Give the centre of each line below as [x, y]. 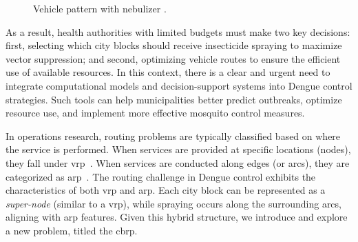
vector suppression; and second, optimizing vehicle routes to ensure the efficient [173, 58]
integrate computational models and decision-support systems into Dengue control [179, 85]
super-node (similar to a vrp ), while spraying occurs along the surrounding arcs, [173, 203]
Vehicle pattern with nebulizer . [100, 8]
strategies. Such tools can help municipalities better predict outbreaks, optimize [174, 99]
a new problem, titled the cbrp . [72, 230]
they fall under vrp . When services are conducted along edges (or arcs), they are [178, 162]
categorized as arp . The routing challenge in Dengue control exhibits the [161, 176]
